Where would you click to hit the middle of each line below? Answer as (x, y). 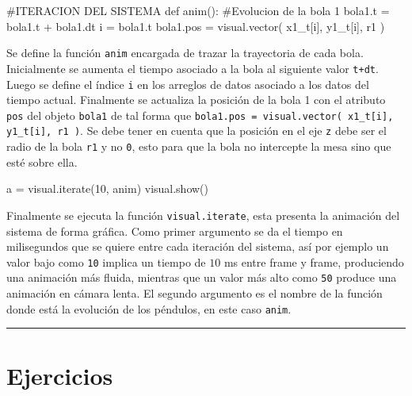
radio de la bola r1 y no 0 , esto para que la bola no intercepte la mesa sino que (199, 146)
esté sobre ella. (42, 161)
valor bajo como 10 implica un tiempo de (106, 261)
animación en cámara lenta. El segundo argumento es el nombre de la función (195, 293)
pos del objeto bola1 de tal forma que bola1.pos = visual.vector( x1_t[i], (200, 115)
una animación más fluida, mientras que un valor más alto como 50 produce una (202, 277)
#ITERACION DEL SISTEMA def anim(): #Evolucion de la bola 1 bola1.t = (198, 10)
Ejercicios (60, 375)
